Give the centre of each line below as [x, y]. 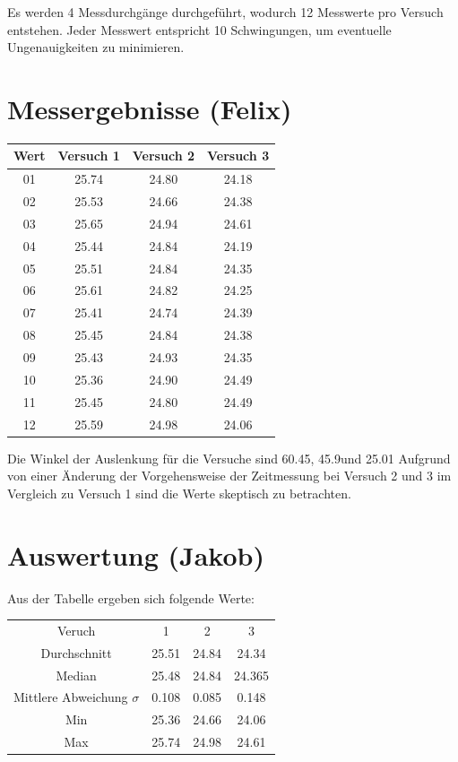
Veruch [76, 630]
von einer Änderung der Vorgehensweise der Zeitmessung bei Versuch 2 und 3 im [229, 476]
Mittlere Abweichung [71, 697]
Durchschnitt [76, 652]
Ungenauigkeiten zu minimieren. [96, 47]
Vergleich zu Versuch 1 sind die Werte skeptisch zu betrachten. [179, 493]
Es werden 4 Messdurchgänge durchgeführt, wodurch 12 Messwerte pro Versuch [225, 12]
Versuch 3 [238, 156]
